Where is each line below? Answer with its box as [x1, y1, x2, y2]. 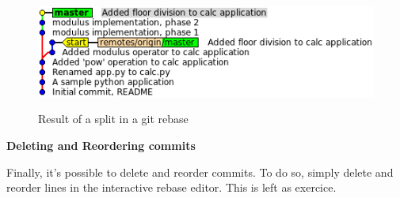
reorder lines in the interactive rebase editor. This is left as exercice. [6, 179, 337, 196]
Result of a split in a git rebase [38, 110, 189, 127]
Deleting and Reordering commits [6, 136, 196, 153]
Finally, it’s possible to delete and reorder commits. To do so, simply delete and [6, 163, 394, 180]
